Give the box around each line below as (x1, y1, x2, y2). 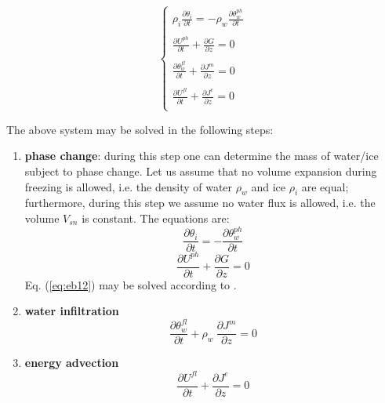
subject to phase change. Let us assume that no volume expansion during (24, 162, 377, 179)
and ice (251, 178, 285, 194)
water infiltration (24, 303, 119, 319)
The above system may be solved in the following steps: (6, 121, 274, 137)
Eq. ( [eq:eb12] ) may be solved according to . (24, 276, 237, 292)
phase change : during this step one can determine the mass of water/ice (24, 147, 379, 164)
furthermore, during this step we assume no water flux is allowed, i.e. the (24, 194, 376, 211)
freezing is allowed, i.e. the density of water (24, 178, 233, 194)
